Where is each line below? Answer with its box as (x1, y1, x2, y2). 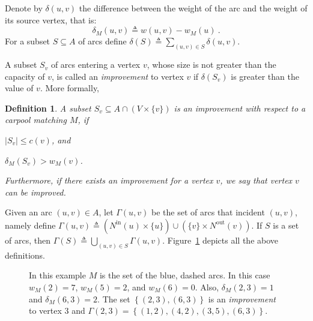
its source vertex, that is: (5, 13, 97, 26)
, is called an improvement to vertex (51, 70, 184, 82)
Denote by (5, 2, 43, 14)
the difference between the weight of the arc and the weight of (79, 2, 308, 14)
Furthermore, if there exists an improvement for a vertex (5, 174, 213, 187)
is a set (273, 218, 299, 231)
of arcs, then (5, 233, 50, 246)
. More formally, (40, 82, 100, 94)
